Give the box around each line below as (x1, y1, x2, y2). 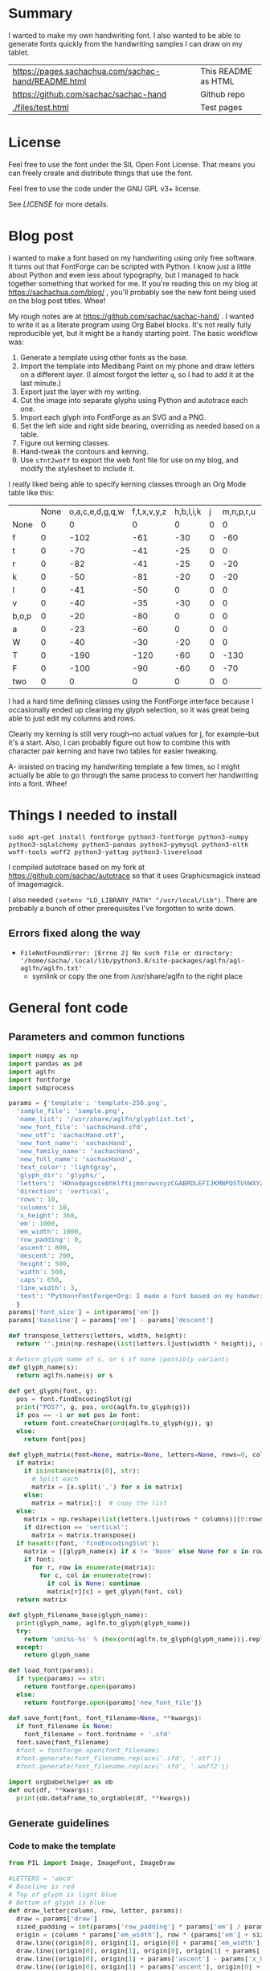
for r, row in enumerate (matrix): (31, 1562, 156, 1571)
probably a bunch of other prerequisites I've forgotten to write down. (8, 903, 235, 913)
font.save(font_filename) (15, 1738, 110, 1747)
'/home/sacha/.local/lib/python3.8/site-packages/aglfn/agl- (19, 956, 245, 965)
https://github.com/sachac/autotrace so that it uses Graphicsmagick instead (8, 870, 261, 881)
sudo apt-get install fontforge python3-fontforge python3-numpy (8, 832, 249, 841)
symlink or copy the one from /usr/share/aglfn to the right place (31, 971, 243, 981)
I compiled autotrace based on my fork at (8, 862, 145, 872)
